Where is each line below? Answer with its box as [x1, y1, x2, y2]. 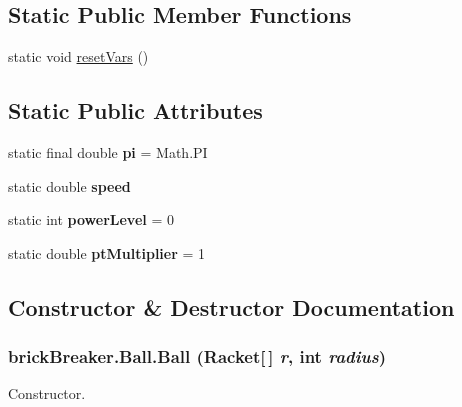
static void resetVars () [8, 46, 149, 67]
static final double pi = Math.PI [8, 142, 208, 162]
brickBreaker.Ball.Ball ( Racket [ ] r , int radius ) [8, 344, 387, 369]
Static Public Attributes [8, 95, 263, 126]
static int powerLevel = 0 [8, 209, 174, 230]
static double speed [8, 175, 131, 196]
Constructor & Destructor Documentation [8, 291, 455, 322]
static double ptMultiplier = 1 [8, 242, 206, 263]
